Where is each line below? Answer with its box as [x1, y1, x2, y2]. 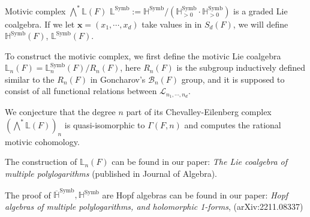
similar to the [5, 73, 55, 85]
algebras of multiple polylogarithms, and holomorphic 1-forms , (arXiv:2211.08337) [5, 200, 303, 212]
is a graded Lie [233, 4, 288, 17]
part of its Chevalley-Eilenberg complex [126, 106, 272, 118]
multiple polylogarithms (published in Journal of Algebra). [5, 167, 217, 179]
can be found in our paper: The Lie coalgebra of [112, 155, 288, 168]
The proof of [5, 188, 51, 201]
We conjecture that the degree [5, 106, 116, 118]
